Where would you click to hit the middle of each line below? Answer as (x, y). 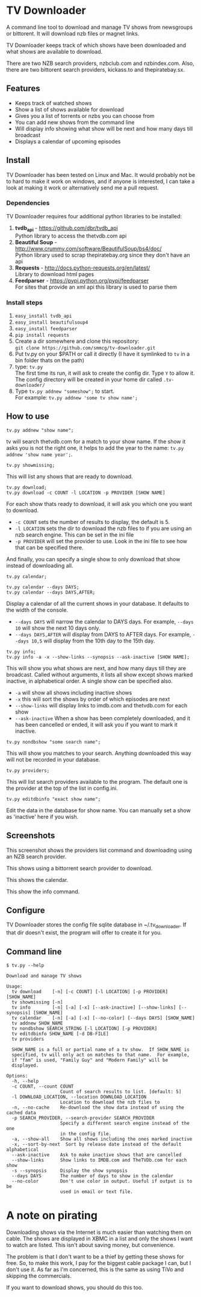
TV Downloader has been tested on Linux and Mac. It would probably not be (101, 174)
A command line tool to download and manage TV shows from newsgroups (100, 27)
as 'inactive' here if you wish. (42, 816)
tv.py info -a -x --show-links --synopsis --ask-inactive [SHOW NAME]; (98, 657)
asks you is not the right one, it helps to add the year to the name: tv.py (95, 448)
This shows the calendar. (37, 880)
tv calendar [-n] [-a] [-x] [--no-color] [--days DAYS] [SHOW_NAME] (104, 1018)
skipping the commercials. (39, 1275)
